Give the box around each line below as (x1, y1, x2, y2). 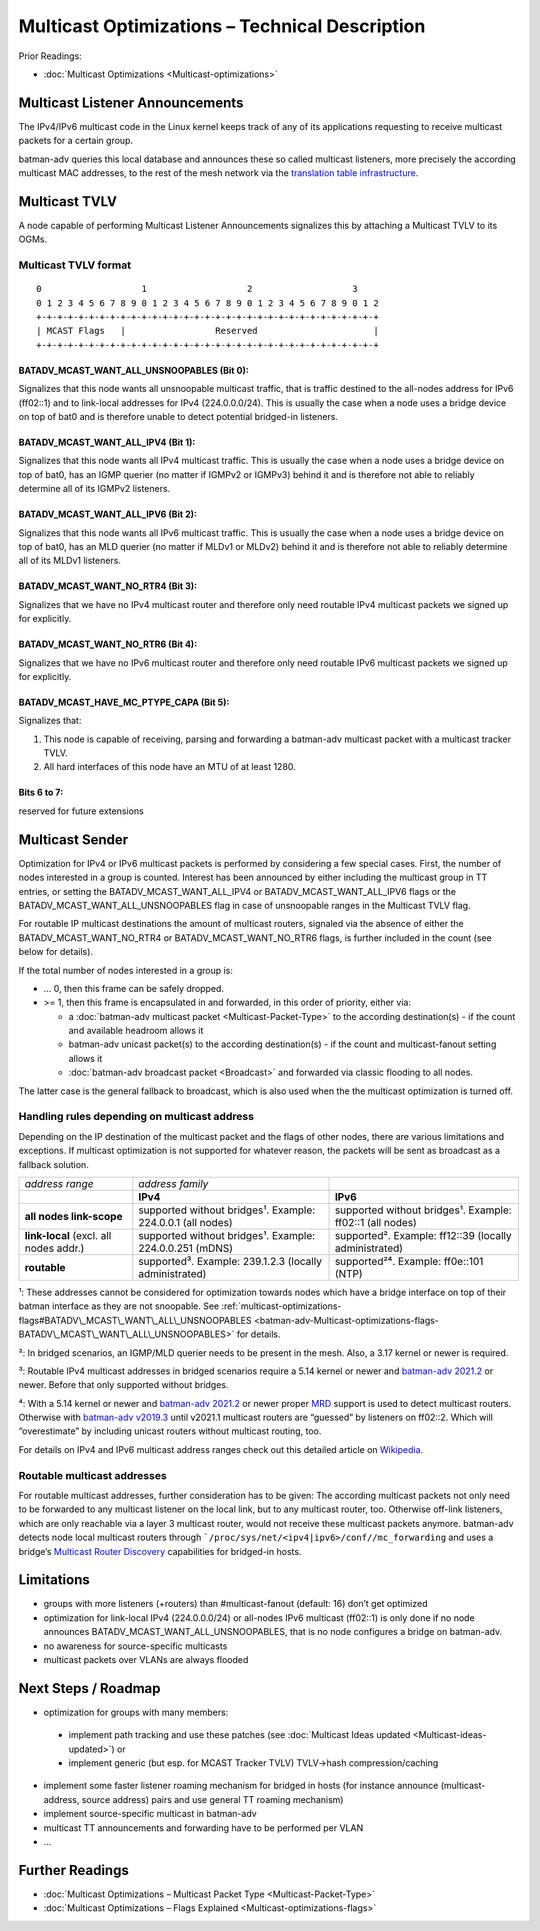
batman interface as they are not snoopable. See (18, 1300, 220, 1312)
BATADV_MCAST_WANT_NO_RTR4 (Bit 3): (18, 580, 198, 592)
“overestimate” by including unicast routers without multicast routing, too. (18, 1425, 322, 1437)
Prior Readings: (18, 50, 82, 62)
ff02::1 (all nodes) (334, 1215, 417, 1229)
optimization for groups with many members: (43, 1706, 229, 1718)
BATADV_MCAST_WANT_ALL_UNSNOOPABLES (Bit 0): (18, 364, 249, 376)
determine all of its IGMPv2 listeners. (18, 483, 171, 495)
